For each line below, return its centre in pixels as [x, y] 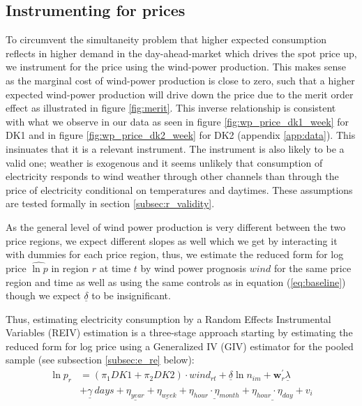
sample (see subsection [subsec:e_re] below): [100, 360]
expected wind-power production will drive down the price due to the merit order [180, 94]
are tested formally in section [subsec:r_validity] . [110, 203]
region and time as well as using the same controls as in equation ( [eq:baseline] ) [176, 281]
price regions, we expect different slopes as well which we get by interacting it [172, 240]
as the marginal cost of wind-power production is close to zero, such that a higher [180, 80]
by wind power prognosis [194, 268]
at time [115, 268]
